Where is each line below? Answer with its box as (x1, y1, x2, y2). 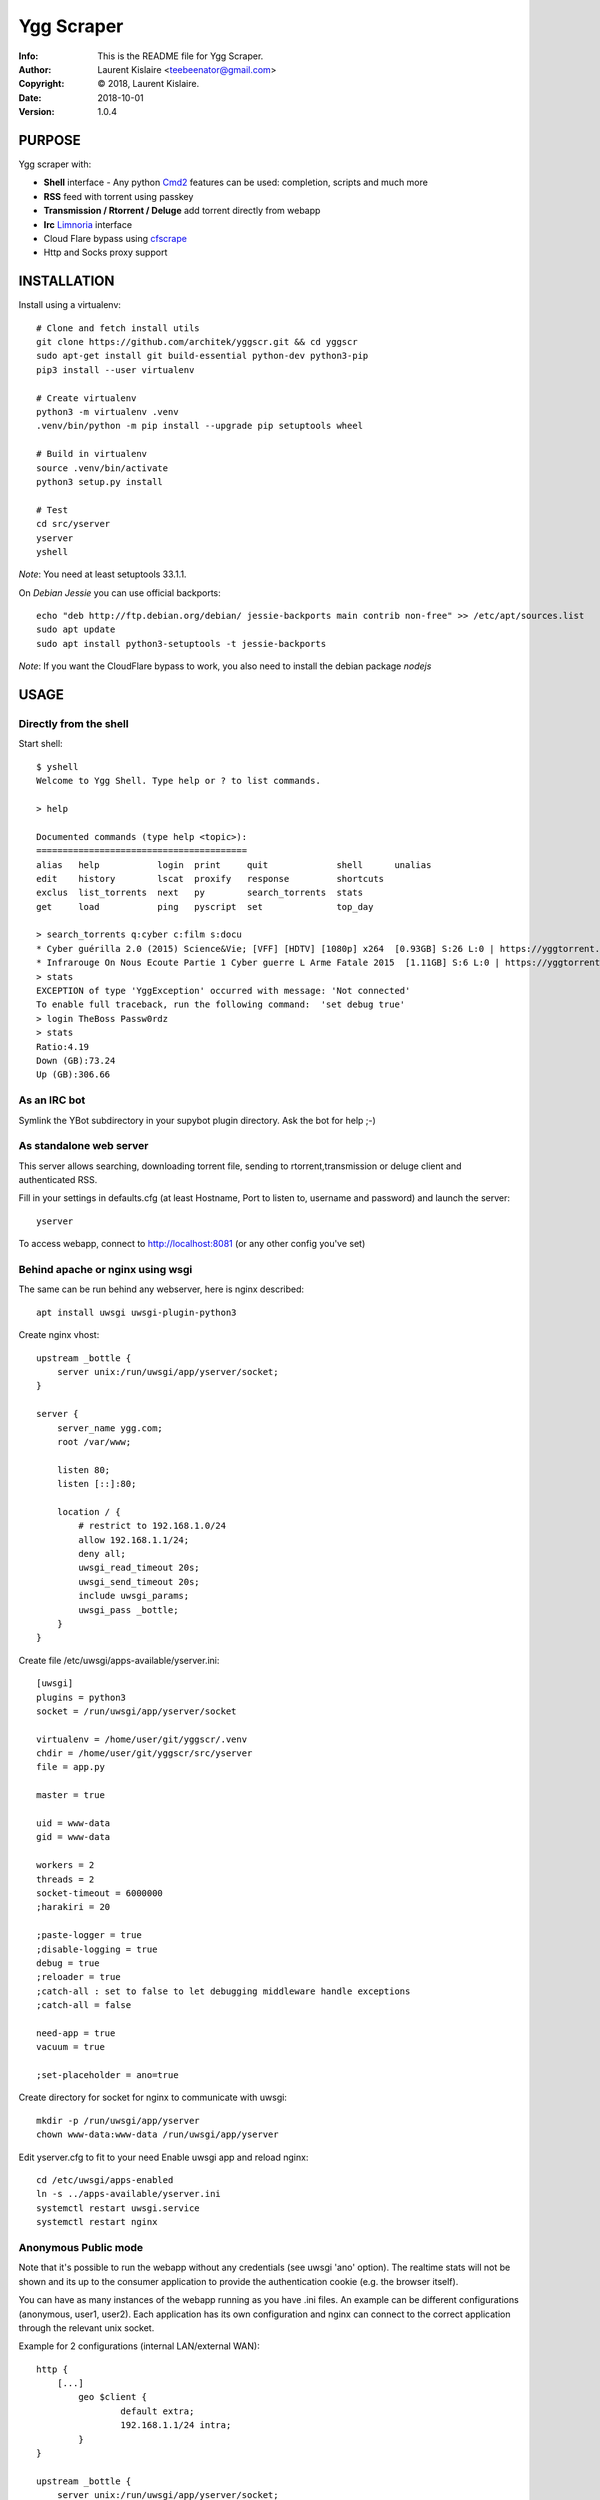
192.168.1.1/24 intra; (120, 2420, 232, 2431)
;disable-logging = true (36, 1943, 158, 1955)
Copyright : (18, 78, 65, 90)
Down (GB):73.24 (36, 1055, 116, 1066)
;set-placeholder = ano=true (36, 2070, 179, 2081)
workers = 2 (36, 1860, 95, 1871)
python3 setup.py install (36, 476, 164, 487)
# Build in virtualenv (36, 448, 148, 460)
